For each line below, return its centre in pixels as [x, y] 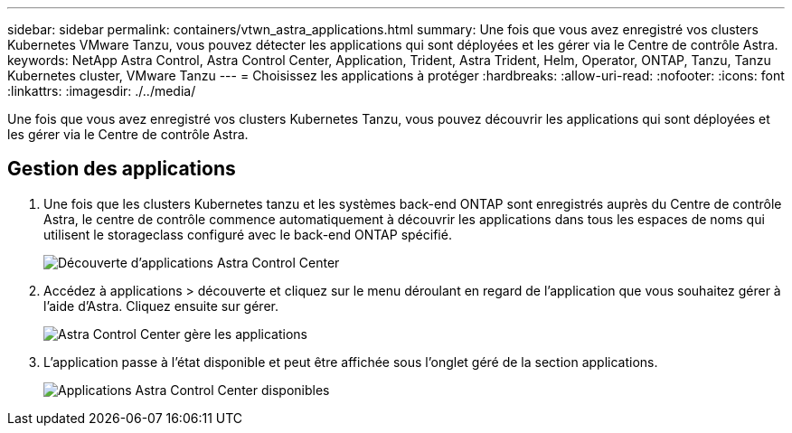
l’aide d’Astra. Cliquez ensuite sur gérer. [161, 306]
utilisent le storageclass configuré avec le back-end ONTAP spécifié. [248, 234]
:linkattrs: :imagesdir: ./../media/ [102, 91]
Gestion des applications [122, 169]
